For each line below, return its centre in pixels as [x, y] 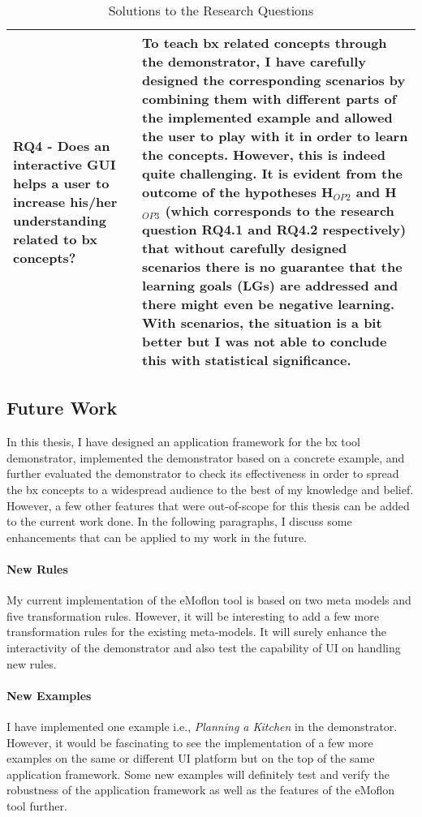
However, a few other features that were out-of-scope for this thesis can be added [208, 505]
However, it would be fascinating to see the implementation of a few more [190, 742]
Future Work [62, 408]
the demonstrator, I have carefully [254, 61]
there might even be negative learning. [269, 304]
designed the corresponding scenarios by [274, 80]
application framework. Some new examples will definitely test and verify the [198, 774]
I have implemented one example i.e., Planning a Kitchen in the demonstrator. [202, 726]
